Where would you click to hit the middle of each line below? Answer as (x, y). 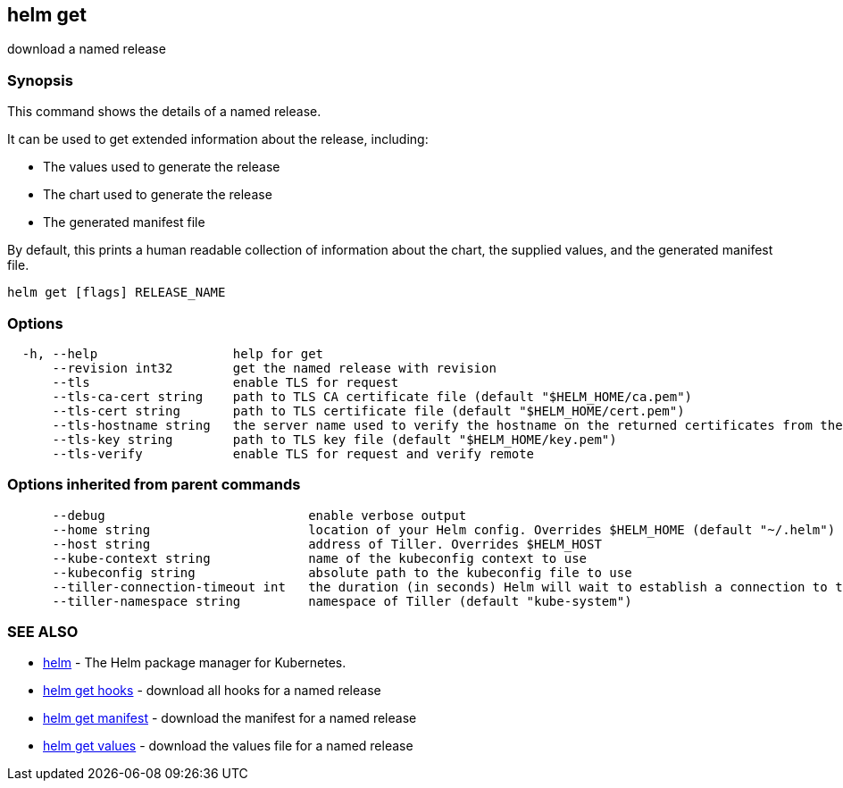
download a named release (87, 49)
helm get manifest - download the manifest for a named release (230, 718)
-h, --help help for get (173, 353)
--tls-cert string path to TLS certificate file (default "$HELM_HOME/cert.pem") (368, 411)
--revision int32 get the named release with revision (274, 368)
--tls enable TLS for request (225, 382)
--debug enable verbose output (259, 515)
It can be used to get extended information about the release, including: (218, 139)
